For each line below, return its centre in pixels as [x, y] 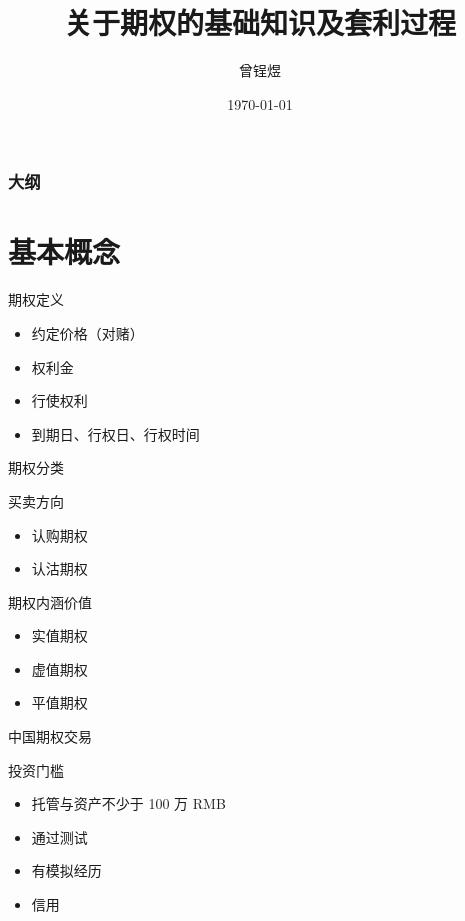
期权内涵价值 [50, 601]
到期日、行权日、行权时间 [115, 433]
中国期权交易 [50, 736]
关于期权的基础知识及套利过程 [259, 22]
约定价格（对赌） [87, 332]
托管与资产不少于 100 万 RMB [128, 803]
